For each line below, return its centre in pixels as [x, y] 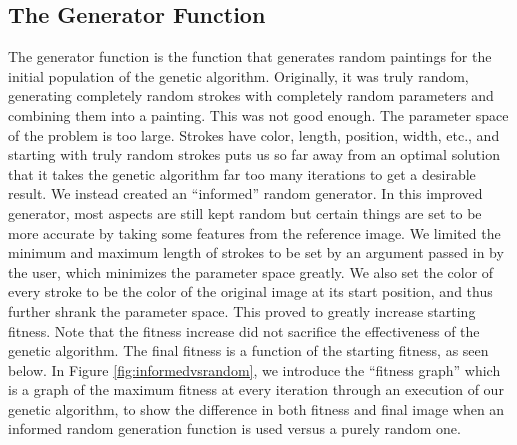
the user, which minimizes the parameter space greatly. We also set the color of [251, 271]
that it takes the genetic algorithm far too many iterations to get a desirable [242, 173]
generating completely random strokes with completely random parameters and [251, 95]
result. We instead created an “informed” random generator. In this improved [245, 193]
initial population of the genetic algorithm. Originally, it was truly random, [238, 75]
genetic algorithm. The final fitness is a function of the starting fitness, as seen [248, 350]
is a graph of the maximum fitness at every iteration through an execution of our [256, 389]
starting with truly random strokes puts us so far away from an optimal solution [254, 154]
